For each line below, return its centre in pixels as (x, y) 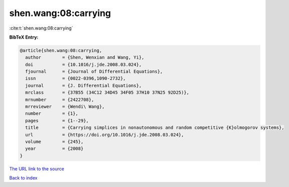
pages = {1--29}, (57, 121)
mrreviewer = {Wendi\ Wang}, (65, 107)
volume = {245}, (54, 142)
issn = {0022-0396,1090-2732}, (76, 78)
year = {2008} (54, 149)
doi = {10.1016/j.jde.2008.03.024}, (84, 64)
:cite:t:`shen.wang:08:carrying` (41, 28)
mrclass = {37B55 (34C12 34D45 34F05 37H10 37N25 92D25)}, (107, 92)
